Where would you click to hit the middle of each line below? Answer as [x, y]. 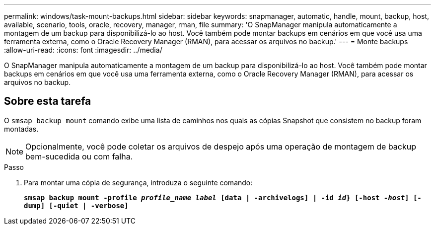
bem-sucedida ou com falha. [79, 156]
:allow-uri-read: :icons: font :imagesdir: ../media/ [83, 50]
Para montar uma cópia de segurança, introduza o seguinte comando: [138, 182]
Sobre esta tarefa [48, 101]
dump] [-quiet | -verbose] [76, 205]
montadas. [21, 129]
